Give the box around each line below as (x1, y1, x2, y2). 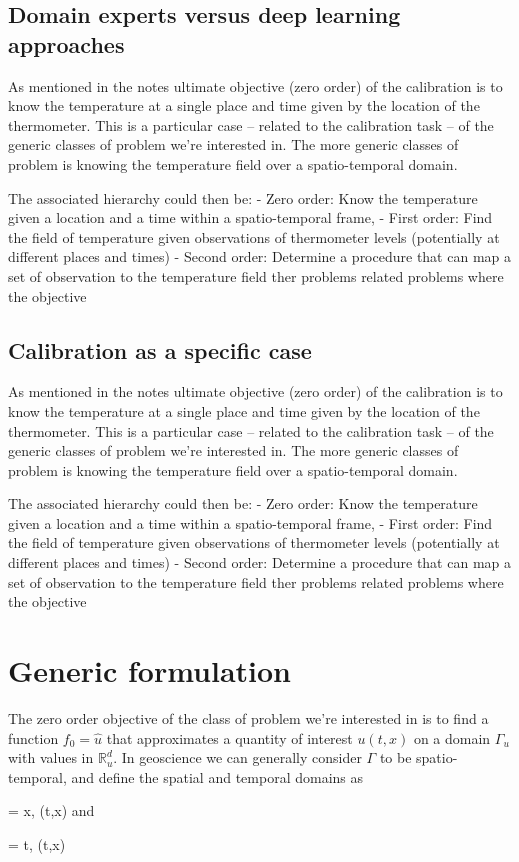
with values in (8, 747, 94, 768)
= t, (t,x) (8, 833, 66, 854)
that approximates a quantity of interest (106, 727, 353, 748)
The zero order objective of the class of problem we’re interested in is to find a (8, 707, 489, 728)
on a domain (413, 727, 491, 748)
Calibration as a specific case (8, 334, 312, 365)
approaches (8, 28, 125, 59)
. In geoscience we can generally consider (113, 747, 362, 768)
